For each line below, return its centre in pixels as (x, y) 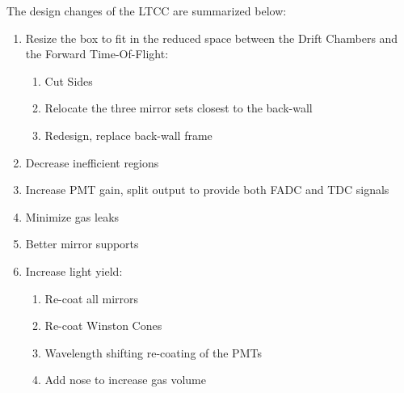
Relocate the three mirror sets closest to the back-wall (179, 108)
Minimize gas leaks (72, 216)
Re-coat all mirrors (92, 298)
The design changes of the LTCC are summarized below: (147, 11)
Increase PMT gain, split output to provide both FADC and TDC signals (207, 190)
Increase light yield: (74, 270)
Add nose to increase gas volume (125, 380)
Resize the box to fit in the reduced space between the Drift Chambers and (212, 38)
